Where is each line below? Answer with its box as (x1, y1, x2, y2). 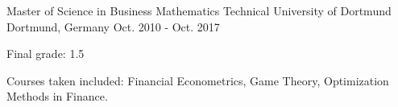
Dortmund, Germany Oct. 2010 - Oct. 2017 (6, 18, 220, 35)
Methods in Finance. (6, 88, 108, 105)
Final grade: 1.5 (6, 45, 85, 62)
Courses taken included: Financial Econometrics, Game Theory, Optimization (6, 72, 389, 88)
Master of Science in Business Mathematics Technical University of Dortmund (6, 2, 392, 19)
